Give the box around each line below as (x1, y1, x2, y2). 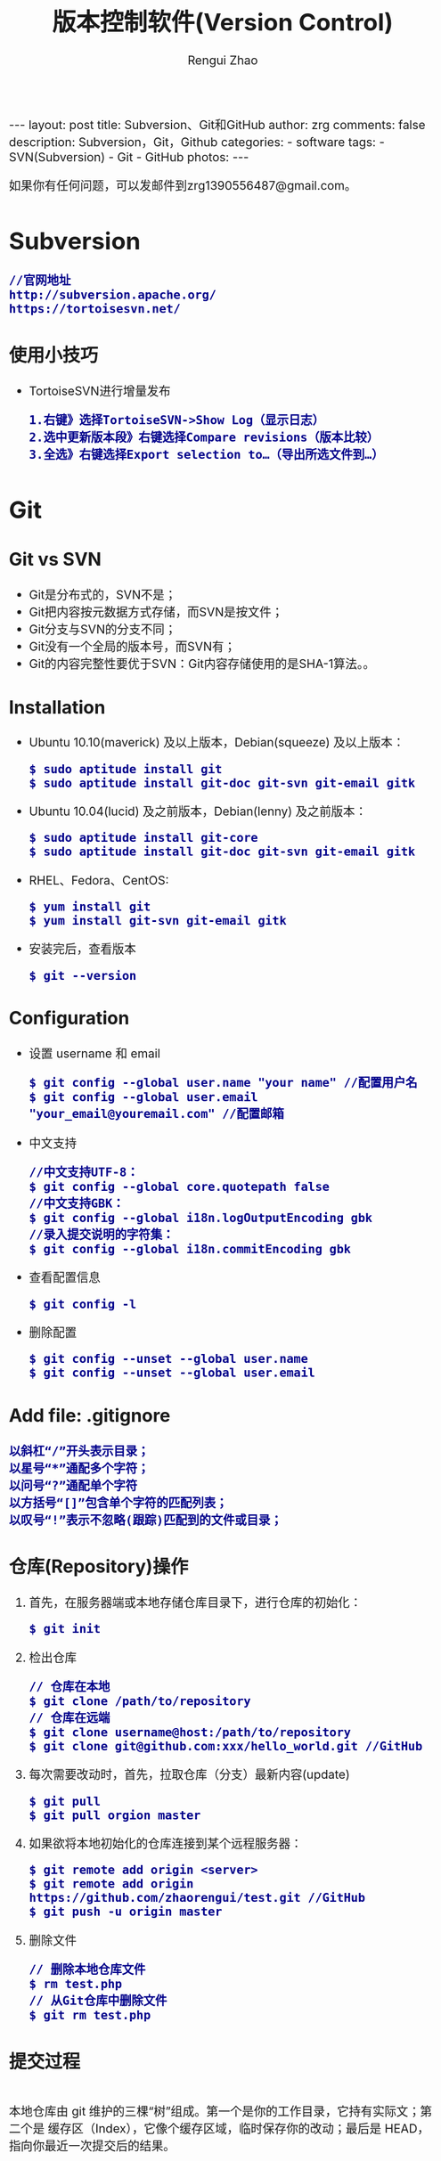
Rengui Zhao (187, 53, 258, 69)
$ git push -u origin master (29, 1904, 223, 1920)
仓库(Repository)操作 (9, 1555, 189, 1578)
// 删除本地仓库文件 (29, 1961, 146, 1977)
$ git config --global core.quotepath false (29, 1178, 330, 1194)
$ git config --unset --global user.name (29, 1351, 309, 1366)
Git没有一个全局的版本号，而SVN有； (29, 638, 236, 654)
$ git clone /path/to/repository (29, 1693, 251, 1708)
